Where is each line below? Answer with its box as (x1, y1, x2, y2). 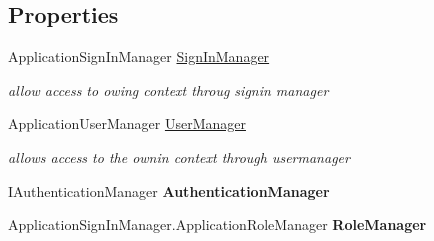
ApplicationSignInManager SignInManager (8, 46, 270, 67)
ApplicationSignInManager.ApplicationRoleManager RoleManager (8, 214, 427, 235)
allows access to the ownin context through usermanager (8, 146, 350, 167)
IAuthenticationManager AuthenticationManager (8, 180, 330, 201)
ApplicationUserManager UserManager (8, 113, 246, 134)
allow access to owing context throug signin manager (8, 79, 329, 100)
